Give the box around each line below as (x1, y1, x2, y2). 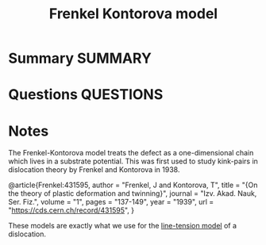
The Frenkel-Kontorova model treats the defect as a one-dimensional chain (8, 148, 254, 158)
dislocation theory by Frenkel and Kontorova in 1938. (8, 165, 180, 174)
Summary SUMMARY (8, 49, 152, 67)
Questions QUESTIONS (8, 86, 164, 104)
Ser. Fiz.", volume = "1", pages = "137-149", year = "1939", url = (8, 197, 214, 207)
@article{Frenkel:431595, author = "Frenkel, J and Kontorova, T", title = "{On (8, 180, 258, 190)
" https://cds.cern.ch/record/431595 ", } (8, 205, 135, 215)
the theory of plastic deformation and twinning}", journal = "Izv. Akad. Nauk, (8, 189, 257, 198)
